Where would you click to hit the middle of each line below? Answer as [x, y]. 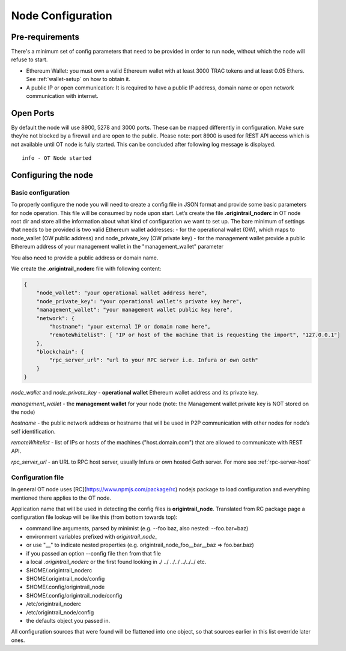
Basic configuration [41, 192]
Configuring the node [52, 175]
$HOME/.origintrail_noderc [59, 570]
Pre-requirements [45, 37]
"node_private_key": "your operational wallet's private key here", [139, 301]
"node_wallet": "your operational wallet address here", [122, 293]
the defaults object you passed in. [68, 620]
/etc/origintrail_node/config [60, 612]
